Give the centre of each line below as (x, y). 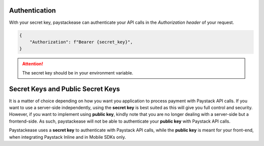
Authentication (33, 10)
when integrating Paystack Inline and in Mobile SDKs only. (67, 137)
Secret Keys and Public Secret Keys (65, 89)
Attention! (33, 64)
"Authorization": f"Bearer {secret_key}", (81, 42)
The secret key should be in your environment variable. (78, 73)
